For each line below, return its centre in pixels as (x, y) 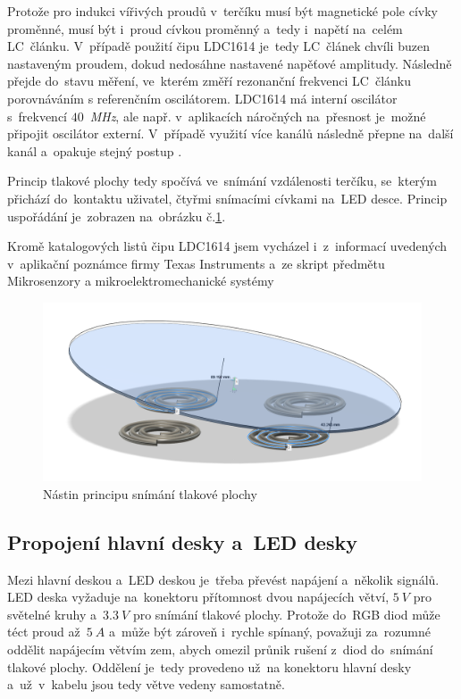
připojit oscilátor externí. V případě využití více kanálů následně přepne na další (230, 133)
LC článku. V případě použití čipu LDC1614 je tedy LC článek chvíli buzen (218, 46)
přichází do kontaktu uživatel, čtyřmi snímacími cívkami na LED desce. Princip (227, 198)
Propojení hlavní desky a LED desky (182, 541)
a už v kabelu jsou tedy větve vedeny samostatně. (146, 684)
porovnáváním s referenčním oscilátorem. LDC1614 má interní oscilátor (202, 98)
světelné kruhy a (52, 614)
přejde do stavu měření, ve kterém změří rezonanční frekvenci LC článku (209, 81)
